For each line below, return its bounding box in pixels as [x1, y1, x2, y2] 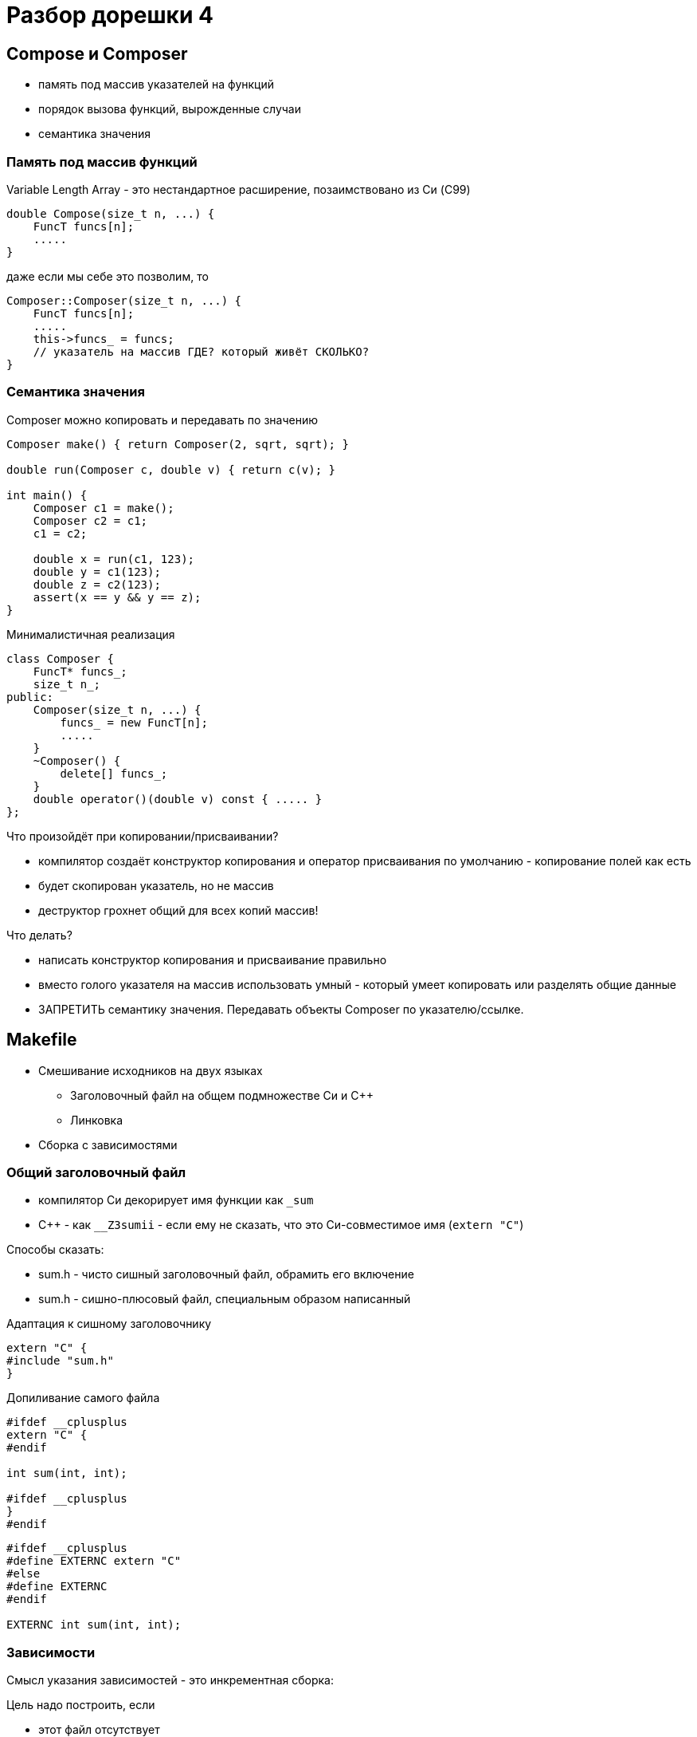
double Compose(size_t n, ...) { [6, 207, 215, 220]
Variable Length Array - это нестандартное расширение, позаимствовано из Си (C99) [6, 182, 471, 196]
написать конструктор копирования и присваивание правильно [38, 952, 387, 967]
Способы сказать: [6, 1243, 104, 1257]
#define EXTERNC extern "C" [6, 1554, 182, 1568]
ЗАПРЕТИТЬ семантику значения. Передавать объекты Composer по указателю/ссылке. [38, 1002, 524, 1016]
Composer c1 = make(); [33, 501, 174, 514]
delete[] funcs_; [60, 766, 168, 780]
